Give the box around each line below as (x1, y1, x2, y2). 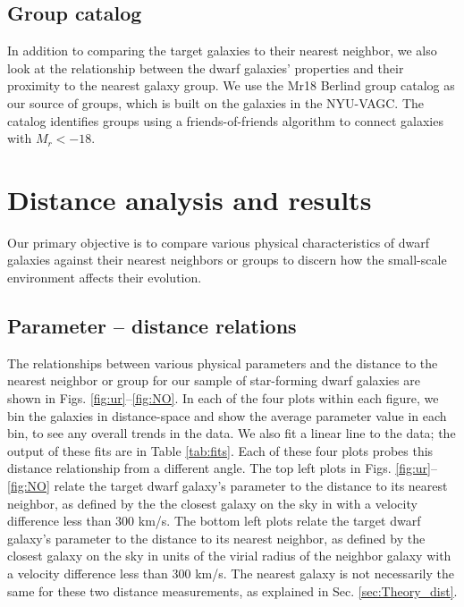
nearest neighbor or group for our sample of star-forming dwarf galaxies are (7, 371, 420, 390)
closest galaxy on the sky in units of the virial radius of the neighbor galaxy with (7, 546, 451, 565)
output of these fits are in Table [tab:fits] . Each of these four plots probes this (7, 441, 434, 459)
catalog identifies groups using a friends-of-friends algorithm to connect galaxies (7, 111, 443, 130)
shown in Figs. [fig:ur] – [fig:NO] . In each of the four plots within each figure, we (7, 389, 439, 408)
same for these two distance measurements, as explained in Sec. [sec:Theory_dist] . (7, 581, 458, 600)
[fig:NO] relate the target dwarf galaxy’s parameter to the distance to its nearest (7, 476, 448, 495)
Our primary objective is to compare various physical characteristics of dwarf (7, 232, 430, 251)
